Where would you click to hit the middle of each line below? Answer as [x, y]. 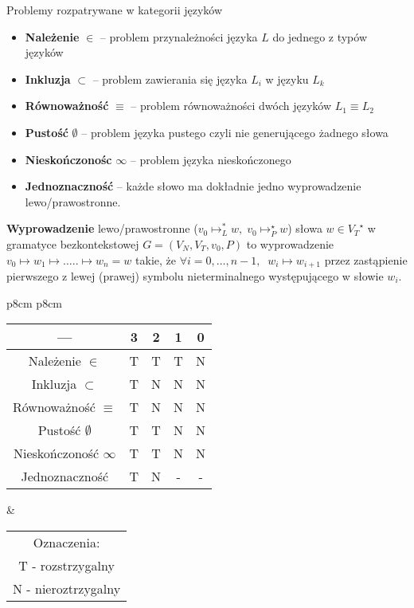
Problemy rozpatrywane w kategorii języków [115, 10]
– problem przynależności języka [179, 36]
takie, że [156, 259]
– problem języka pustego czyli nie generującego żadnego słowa [235, 132]
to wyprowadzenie [290, 243]
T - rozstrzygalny [66, 565]
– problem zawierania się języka [170, 78]
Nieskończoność [56, 453]
